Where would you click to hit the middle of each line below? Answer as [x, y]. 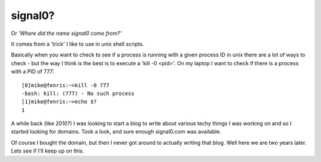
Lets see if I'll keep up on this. [48, 151]
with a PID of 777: [33, 72]
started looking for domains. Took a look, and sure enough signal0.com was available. [116, 132]
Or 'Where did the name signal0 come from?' [66, 33]
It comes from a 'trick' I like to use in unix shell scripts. [78, 44]
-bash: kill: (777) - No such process [78, 93]
